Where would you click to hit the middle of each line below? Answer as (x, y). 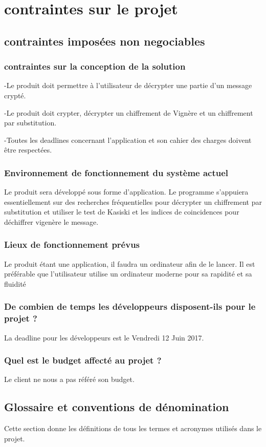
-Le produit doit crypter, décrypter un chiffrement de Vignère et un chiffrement (129, 112)
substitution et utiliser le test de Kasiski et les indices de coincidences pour (122, 212)
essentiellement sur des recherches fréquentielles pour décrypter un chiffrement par (133, 201)
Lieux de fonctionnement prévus (72, 244)
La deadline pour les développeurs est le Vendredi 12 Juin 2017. (104, 337)
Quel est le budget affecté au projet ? (83, 360)
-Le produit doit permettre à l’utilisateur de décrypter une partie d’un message (128, 85)
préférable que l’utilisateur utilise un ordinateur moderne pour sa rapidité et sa (128, 274)
